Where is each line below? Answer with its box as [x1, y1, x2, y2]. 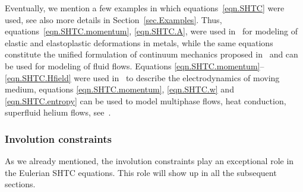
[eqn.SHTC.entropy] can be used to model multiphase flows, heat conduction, [5, 94, 286, 107]
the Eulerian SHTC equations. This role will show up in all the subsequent [5, 166, 277, 178]
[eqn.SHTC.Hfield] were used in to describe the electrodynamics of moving [5, 71, 280, 84]
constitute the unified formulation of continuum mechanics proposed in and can [5, 48, 298, 60]
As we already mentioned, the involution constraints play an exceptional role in [5, 155, 294, 167]
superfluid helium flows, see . [5, 106, 111, 119]
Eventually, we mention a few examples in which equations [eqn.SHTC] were [5, 2, 285, 14]
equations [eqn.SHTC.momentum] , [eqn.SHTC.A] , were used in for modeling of [5, 25, 298, 37]
